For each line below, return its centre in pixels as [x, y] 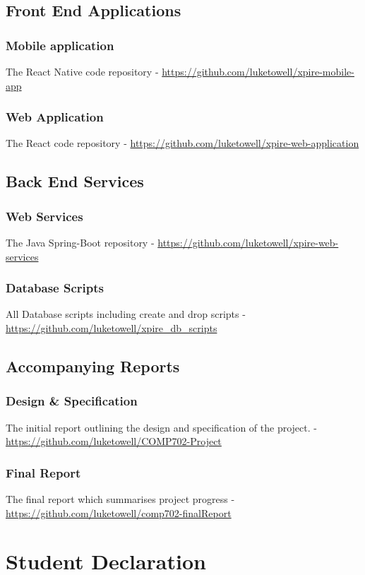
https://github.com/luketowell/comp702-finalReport [119, 512]
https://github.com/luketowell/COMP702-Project [114, 441]
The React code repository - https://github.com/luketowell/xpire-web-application [182, 143]
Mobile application [60, 45]
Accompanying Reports [93, 366]
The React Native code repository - [82, 71]
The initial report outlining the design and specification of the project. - [161, 427]
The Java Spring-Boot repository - [80, 242]
